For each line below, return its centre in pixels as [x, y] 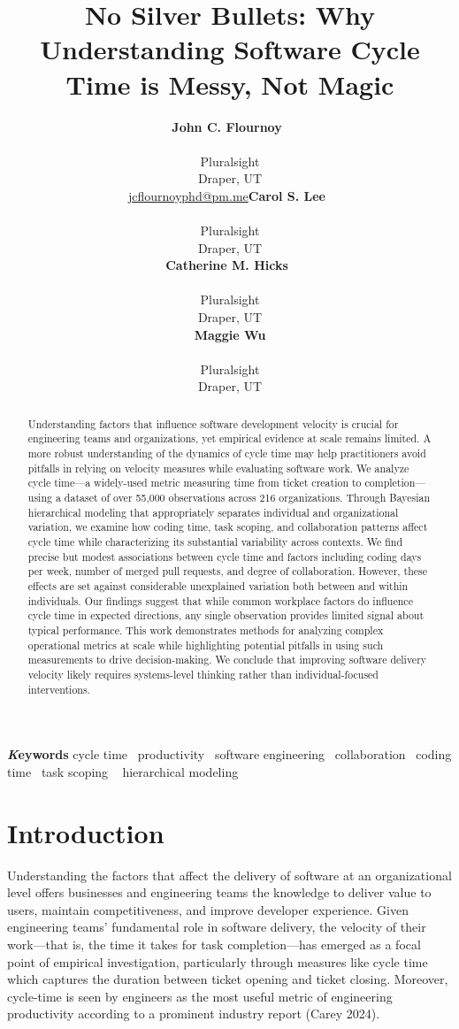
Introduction [86, 832]
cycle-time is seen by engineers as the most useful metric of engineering [200, 996]
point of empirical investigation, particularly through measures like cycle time [218, 961]
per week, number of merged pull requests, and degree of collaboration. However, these [228, 571]
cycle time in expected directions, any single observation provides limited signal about [226, 615]
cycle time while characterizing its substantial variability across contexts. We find [215, 542]
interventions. [59, 689]
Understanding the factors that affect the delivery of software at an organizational [229, 875]
